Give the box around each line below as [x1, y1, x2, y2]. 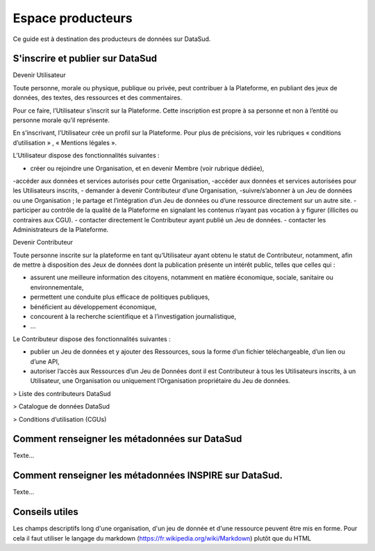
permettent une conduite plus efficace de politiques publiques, [30, 293, 210, 302]
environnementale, [30, 283, 84, 291]
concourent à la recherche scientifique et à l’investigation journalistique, [30, 313, 237, 321]
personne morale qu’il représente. [12, 116, 110, 124]
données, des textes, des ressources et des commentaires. [12, 94, 183, 102]
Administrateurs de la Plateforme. [12, 225, 109, 233]
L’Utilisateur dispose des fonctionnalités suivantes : [12, 151, 160, 160]
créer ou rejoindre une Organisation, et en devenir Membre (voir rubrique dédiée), [30, 164, 265, 172]
